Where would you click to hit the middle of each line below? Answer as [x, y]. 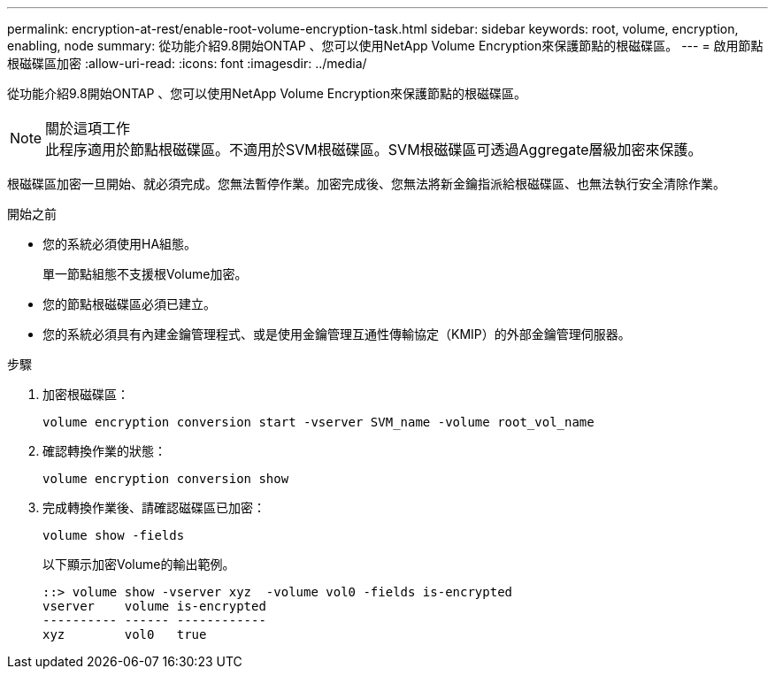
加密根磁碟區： [86, 394]
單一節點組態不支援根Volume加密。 [145, 274]
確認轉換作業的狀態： [104, 451]
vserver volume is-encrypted [154, 606]
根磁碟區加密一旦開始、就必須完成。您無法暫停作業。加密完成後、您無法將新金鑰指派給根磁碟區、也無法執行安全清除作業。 [366, 184]
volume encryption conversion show [166, 479]
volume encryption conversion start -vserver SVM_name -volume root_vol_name [318, 422]
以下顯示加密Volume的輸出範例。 [139, 564]
